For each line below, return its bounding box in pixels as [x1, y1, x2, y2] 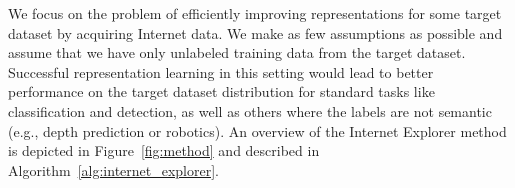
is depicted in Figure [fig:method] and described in [8, 140, 320, 161]
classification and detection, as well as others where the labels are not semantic [8, 100, 492, 121]
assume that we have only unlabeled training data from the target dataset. [8, 42, 466, 63]
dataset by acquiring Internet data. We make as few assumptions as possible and [8, 22, 503, 43]
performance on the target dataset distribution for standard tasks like [8, 81, 435, 102]
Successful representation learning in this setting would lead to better [8, 61, 434, 82]
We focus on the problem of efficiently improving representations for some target [8, 3, 502, 23]
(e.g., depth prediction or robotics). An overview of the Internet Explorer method [8, 120, 507, 141]
